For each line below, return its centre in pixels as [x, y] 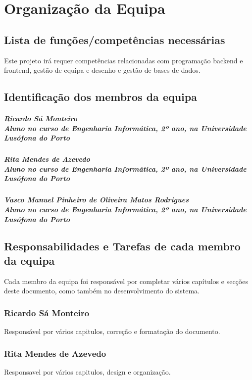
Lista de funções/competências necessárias [115, 39]
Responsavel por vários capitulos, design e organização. [87, 372]
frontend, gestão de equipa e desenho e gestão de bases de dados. [102, 70]
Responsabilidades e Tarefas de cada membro [122, 246]
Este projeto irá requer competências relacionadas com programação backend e [124, 60]
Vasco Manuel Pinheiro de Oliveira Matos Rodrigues [96, 200]
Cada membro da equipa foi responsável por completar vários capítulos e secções [126, 281]
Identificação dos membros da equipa [101, 97]
